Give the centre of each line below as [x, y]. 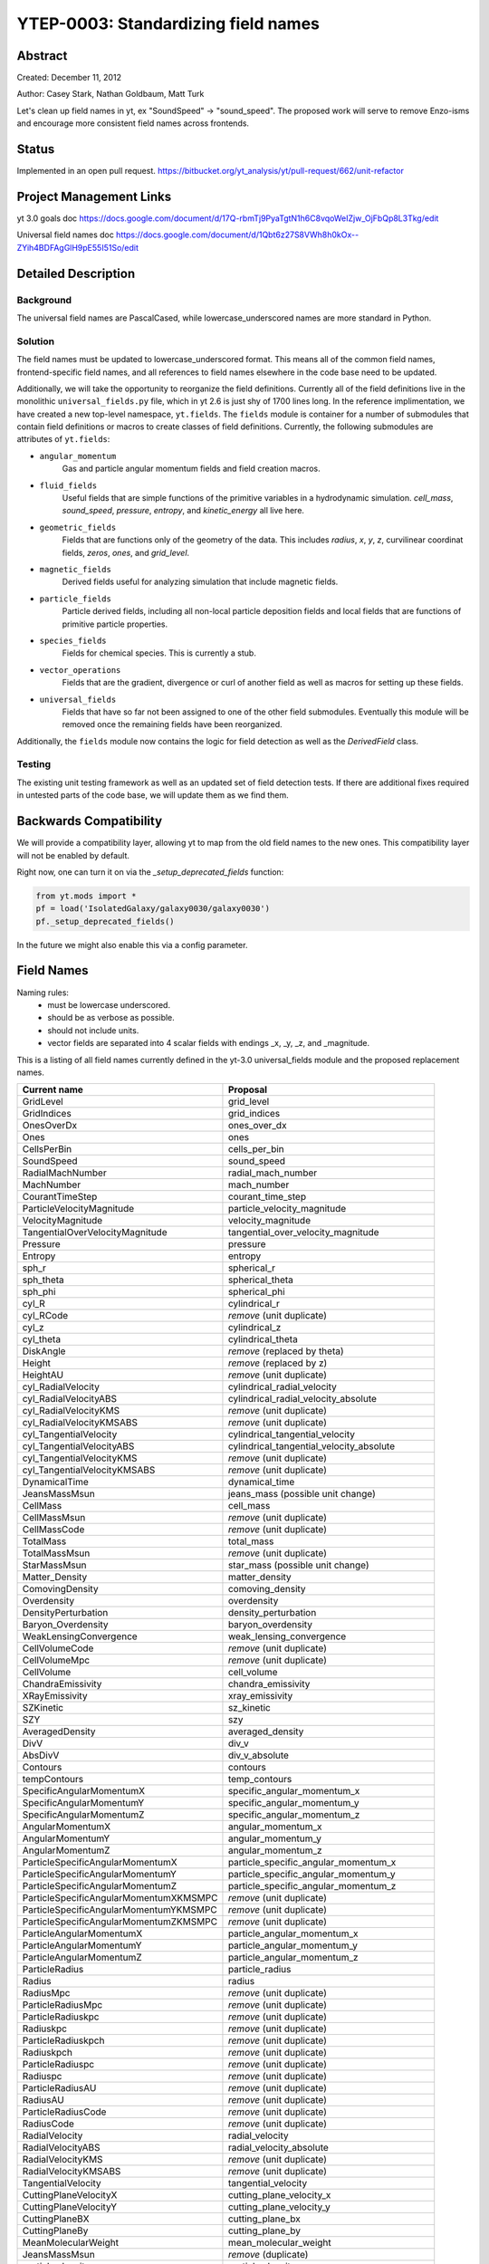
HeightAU [43, 1375]
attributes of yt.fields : [63, 439]
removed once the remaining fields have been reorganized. [172, 724]
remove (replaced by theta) [286, 1351]
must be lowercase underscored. [109, 1004]
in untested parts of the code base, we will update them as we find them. [153, 795]
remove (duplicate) [268, 2255]
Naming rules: [43, 993]
